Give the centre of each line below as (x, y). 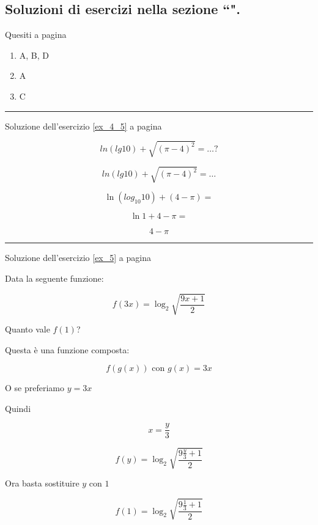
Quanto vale (28, 329)
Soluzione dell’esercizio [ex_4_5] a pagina (83, 126)
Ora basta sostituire (42, 483)
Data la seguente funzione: (54, 278)
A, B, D (34, 55)
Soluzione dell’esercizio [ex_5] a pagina (78, 258)
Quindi (18, 408)
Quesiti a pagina (36, 35)
